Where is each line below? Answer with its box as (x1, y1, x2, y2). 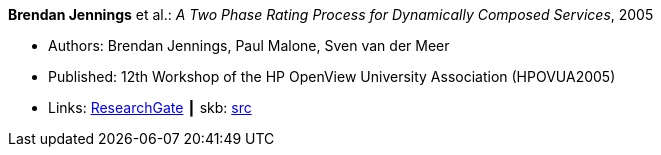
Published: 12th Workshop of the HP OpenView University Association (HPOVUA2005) (48, 68, 616, 85)
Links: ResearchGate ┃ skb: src (48, 99, 252, 116)
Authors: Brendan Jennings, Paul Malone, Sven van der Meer (48, 37, 450, 54)
